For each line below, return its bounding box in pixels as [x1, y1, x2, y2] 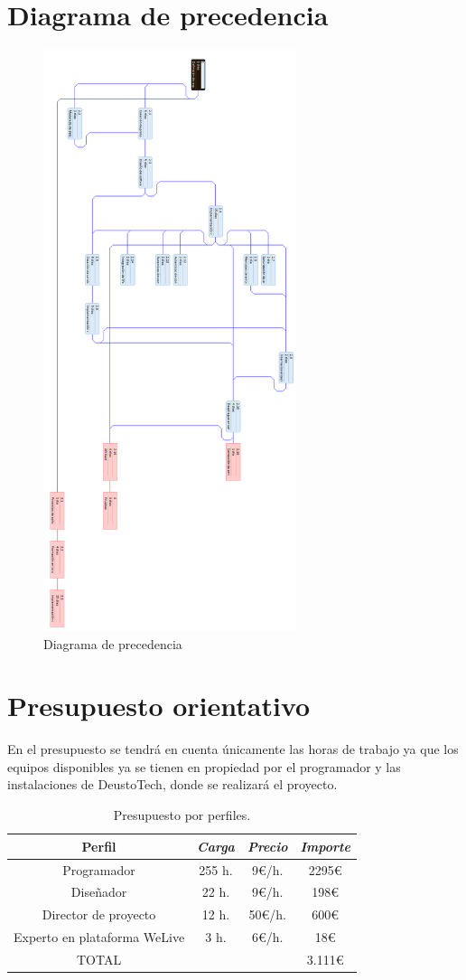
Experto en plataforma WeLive [14, 928, 185, 947]
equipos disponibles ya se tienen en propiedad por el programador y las [7, 757, 401, 776]
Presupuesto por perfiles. [113, 806, 251, 825]
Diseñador [70, 882, 127, 901]
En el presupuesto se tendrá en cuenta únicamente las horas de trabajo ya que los [7, 740, 459, 759]
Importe [300, 836, 350, 855]
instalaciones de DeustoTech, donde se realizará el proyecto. [7, 775, 338, 794]
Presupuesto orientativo [7, 687, 311, 724]
